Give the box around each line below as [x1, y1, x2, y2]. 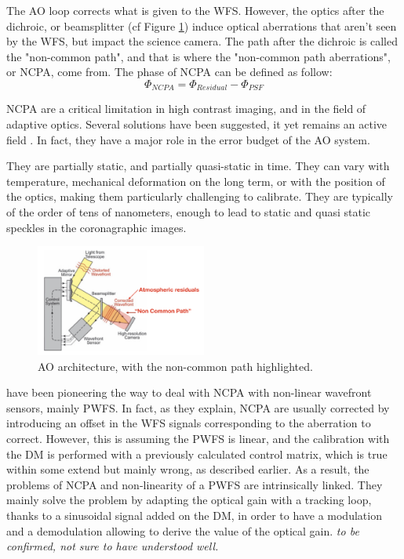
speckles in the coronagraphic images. [6, 219, 187, 235]
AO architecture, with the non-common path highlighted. [38, 358, 313, 374]
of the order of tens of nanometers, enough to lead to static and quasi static [6, 203, 371, 220]
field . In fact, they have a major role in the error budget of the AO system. [6, 131, 370, 147]
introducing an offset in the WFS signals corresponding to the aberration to [6, 415, 371, 431]
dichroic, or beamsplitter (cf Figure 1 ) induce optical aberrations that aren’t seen [6, 17, 397, 34]
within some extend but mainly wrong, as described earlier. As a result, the [6, 461, 369, 477]
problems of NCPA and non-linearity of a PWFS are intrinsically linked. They [6, 476, 383, 492]
